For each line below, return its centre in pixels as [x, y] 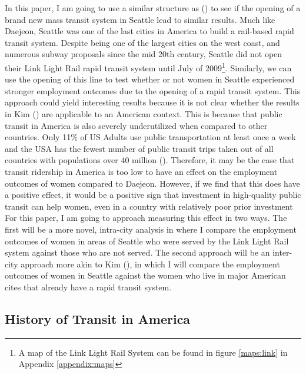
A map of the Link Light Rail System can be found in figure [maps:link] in [153, 352]
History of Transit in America [98, 318]
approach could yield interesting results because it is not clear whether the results [152, 102]
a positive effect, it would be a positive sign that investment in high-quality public [153, 195]
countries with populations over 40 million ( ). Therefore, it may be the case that [150, 160]
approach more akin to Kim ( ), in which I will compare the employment [150, 264]
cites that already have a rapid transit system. [88, 287]
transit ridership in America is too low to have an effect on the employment [141, 171]
